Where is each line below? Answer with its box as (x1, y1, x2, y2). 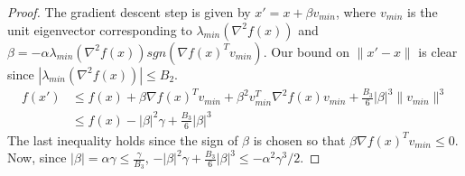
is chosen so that (253, 130, 346, 149)
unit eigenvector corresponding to (7, 20, 192, 39)
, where (335, 3, 377, 21)
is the (407, 3, 438, 21)
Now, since (7, 148, 67, 167)
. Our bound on (263, 42, 350, 60)
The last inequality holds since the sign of (7, 130, 238, 149)
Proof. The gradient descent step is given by (7, 3, 251, 21)
